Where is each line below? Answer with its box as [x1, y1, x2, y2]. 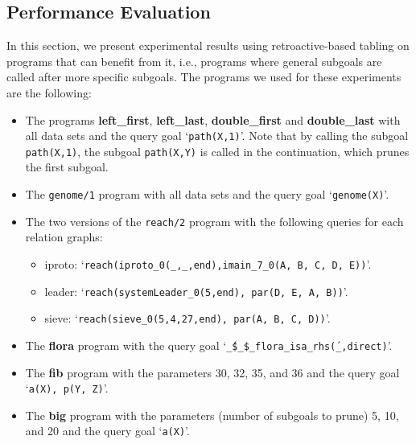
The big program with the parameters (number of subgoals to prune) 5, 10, [25, 406, 399, 423]
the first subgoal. [25, 158, 109, 175]
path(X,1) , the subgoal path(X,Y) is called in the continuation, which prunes [25, 142, 410, 159]
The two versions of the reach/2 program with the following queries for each [25, 212, 404, 229]
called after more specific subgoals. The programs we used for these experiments [6, 68, 402, 85]
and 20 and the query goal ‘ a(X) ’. [25, 422, 190, 439]
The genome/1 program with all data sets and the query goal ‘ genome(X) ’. [25, 186, 389, 203]
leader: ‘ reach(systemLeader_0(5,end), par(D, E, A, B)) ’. [44, 282, 348, 299]
